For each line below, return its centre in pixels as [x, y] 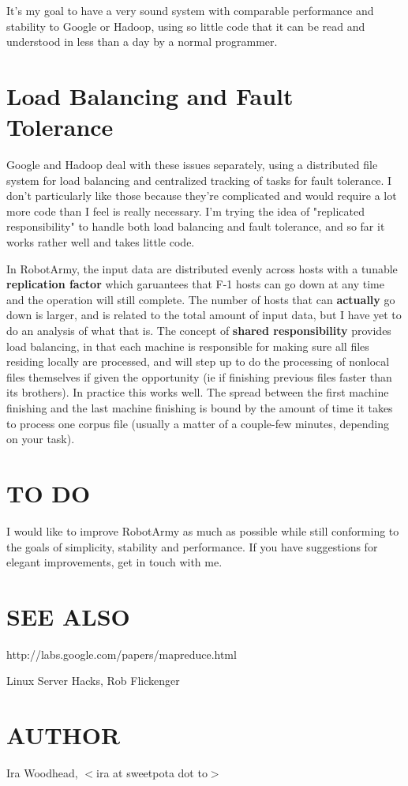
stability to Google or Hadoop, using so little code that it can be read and [186, 26]
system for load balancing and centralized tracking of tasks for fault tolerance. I [199, 180]
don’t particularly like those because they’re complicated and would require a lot [202, 196]
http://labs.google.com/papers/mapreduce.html [122, 654]
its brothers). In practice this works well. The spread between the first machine [198, 392]
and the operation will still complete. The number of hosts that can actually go [201, 299]
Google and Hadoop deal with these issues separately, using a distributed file [192, 165]
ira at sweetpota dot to [152, 773]
